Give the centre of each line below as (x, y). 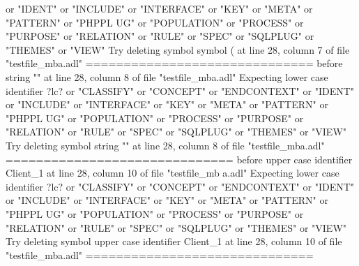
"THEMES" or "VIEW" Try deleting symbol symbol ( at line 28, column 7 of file (178, 49)
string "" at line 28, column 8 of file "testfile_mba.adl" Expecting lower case (167, 76)
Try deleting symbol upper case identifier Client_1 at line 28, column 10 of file (174, 241)
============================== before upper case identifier (179, 159)
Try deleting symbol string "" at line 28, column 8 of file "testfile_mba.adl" (165, 145)
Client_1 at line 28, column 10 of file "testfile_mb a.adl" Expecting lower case (173, 173)
